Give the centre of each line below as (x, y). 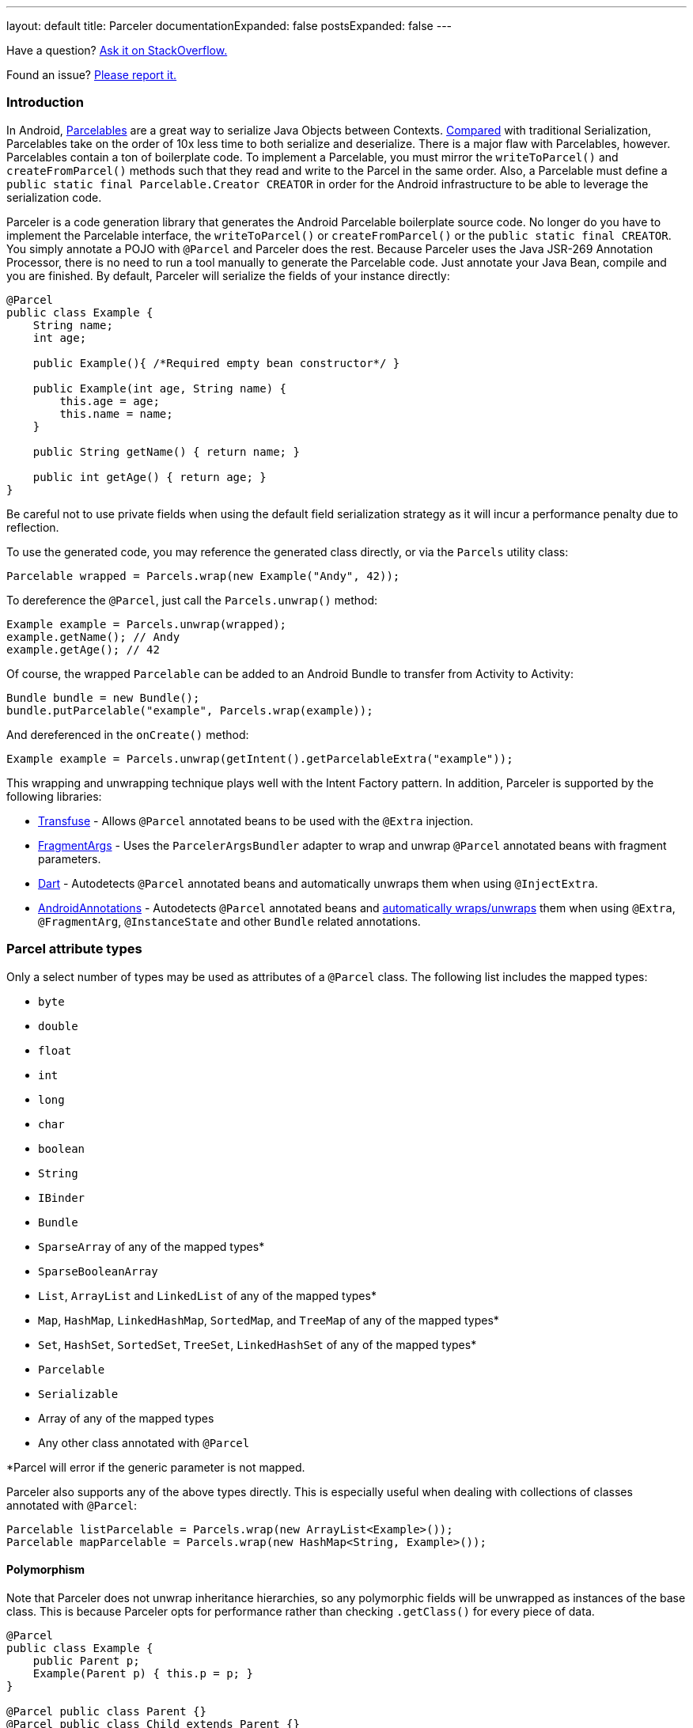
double (58, 1026)
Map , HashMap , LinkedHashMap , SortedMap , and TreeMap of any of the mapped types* (269, 1320)
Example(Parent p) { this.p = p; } (143, 1673)
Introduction (45, 102)
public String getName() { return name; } (166, 451)
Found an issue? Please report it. (92, 75)
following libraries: (54, 796)
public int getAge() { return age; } (150, 477)
